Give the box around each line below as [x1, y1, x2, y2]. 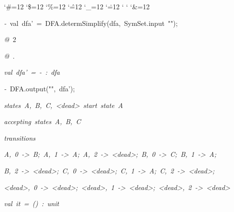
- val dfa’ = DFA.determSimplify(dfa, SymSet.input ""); [4, 18, 178, 28]
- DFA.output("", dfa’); [4, 83, 75, 93]
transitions [4, 132, 36, 143]
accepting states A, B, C [4, 116, 81, 127]
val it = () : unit [4, 198, 59, 209]
